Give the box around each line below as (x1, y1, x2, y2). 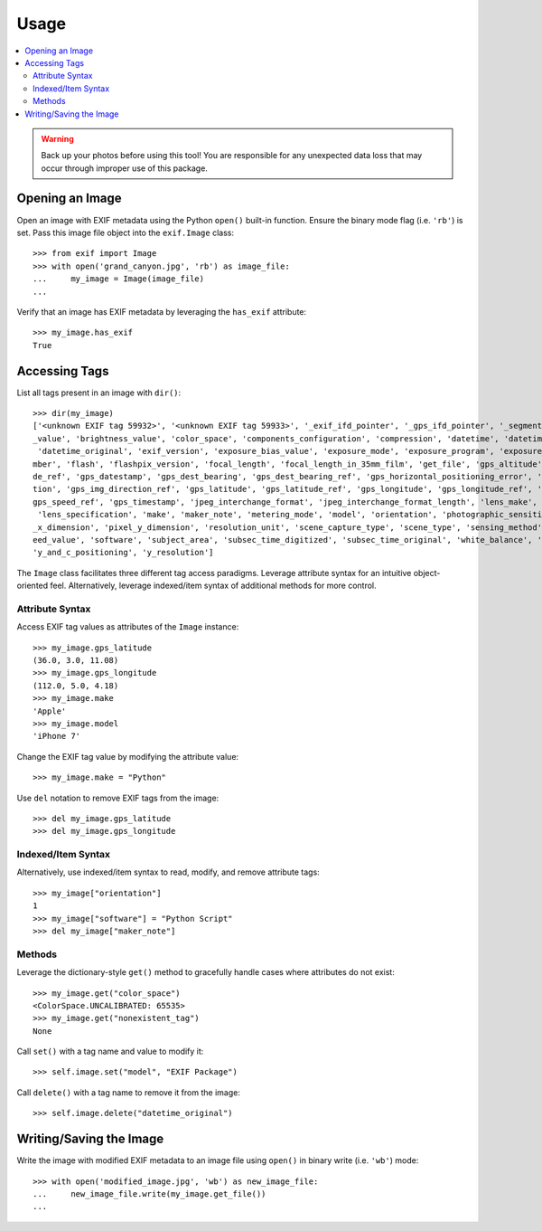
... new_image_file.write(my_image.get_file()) (33, 1188, 266, 1198)
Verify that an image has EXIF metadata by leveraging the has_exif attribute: (16, 306, 307, 317)
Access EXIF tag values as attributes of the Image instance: (16, 621, 239, 632)
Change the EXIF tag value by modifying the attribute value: (16, 751, 239, 762)
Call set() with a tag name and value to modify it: (16, 1046, 204, 1057)
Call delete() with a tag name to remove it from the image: (16, 1086, 241, 1098)
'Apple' (33, 705, 67, 716)
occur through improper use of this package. (41, 163, 208, 174)
